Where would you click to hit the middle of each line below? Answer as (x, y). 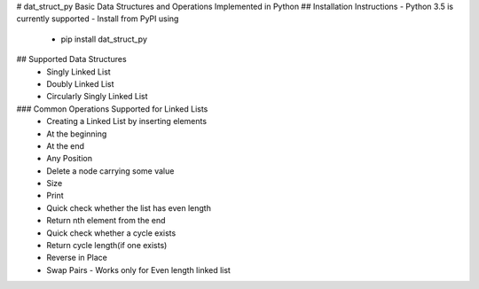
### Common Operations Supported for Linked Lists (112, 109)
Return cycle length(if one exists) (107, 246)
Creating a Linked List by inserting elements (127, 121)
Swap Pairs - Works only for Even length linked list (138, 269)
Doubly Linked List (80, 83)
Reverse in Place (77, 258)
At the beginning (77, 134)
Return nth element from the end (106, 221)
